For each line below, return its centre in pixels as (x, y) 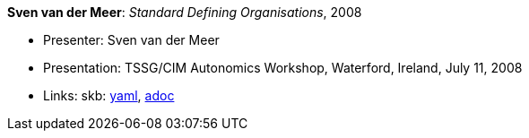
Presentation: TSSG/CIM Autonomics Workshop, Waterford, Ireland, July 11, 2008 (283, 68)
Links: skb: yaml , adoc (109, 95)
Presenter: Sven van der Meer (131, 40)
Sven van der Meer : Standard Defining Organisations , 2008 (185, 12)
